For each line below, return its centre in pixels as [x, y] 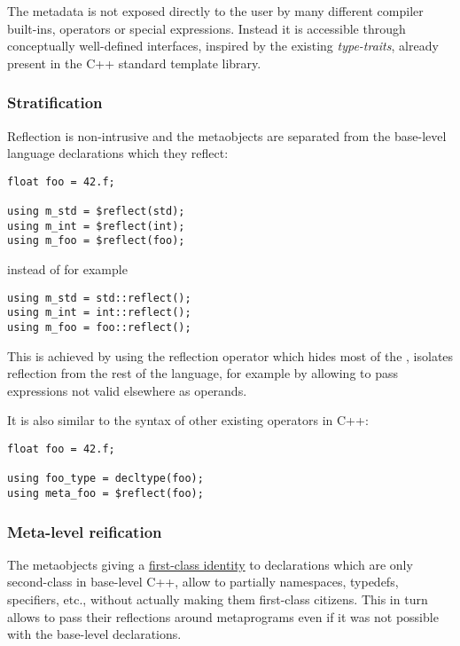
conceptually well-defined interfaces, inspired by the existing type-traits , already [223, 46]
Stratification [55, 102]
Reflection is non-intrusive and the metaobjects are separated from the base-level [227, 135]
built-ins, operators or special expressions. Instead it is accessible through [207, 28]
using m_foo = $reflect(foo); [96, 241]
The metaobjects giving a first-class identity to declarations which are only [210, 564]
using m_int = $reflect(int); [96, 226]
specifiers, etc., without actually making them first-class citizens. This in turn [218, 599]
